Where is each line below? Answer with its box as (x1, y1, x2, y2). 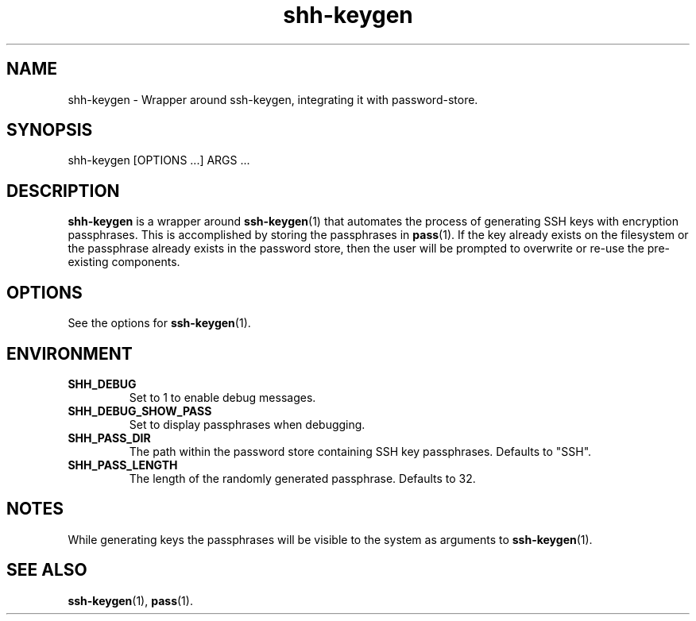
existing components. (68, 255, 180, 269)
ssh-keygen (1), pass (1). (68, 593, 193, 607)
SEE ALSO (6, 560, 87, 580)
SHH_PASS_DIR (68, 430, 151, 445)
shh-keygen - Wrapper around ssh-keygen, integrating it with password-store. (68, 92, 478, 106)
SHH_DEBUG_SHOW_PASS (68, 403, 212, 418)
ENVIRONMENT (6, 343, 133, 364)
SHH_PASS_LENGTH (68, 457, 178, 472)
